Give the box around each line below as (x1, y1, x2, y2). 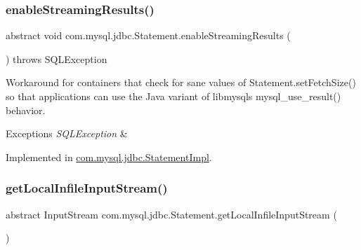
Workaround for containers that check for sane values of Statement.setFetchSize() (6, 75, 356, 90)
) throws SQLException (6, 51, 107, 66)
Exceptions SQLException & (6, 126, 128, 141)
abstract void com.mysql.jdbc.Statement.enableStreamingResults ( (6, 28, 291, 43)
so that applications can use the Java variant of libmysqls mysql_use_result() (6, 89, 341, 103)
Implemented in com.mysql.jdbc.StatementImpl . (6, 149, 212, 164)
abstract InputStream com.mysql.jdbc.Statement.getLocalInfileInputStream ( (6, 207, 337, 221)
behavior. (6, 102, 46, 117)
